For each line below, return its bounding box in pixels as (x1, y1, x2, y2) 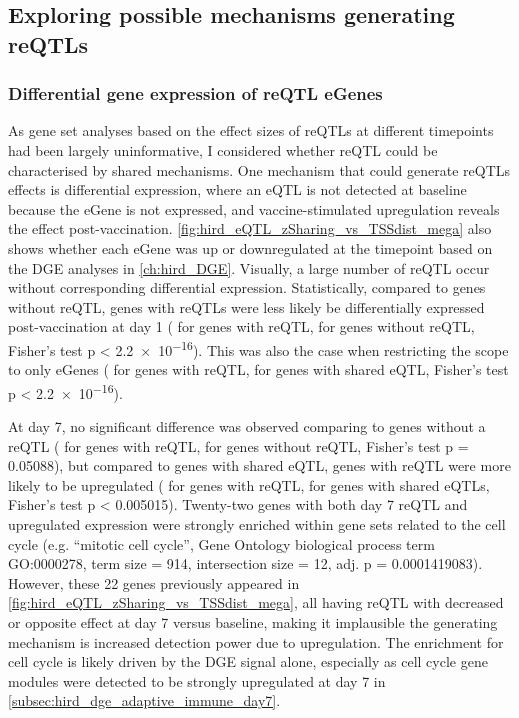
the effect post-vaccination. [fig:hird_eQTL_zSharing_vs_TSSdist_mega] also (8, 218, 492, 239)
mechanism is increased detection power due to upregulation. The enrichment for (8, 631, 504, 652)
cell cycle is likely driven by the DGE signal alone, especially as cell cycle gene (8, 651, 488, 672)
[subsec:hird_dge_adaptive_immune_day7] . (8, 690, 281, 711)
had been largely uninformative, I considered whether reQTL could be (8, 139, 438, 160)
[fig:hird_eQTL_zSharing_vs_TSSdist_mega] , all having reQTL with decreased (8, 592, 504, 613)
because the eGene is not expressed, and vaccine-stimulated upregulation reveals (8, 198, 500, 219)
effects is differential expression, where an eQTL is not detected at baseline (8, 179, 467, 200)
